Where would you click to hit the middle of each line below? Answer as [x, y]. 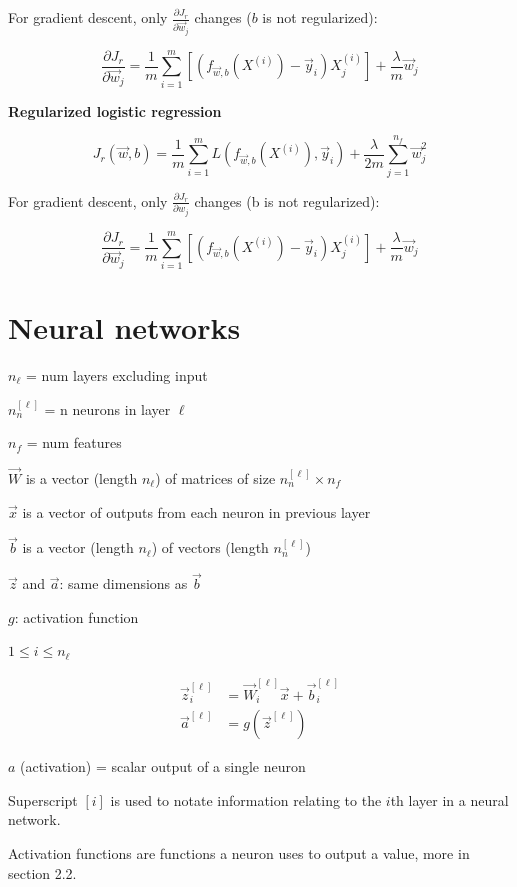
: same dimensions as [123, 583]
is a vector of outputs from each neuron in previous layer [196, 511]
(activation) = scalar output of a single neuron [163, 766]
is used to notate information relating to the [246, 799]
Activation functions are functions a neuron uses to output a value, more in [239, 853]
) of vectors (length [210, 547]
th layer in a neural [449, 799]
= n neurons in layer [107, 408]
